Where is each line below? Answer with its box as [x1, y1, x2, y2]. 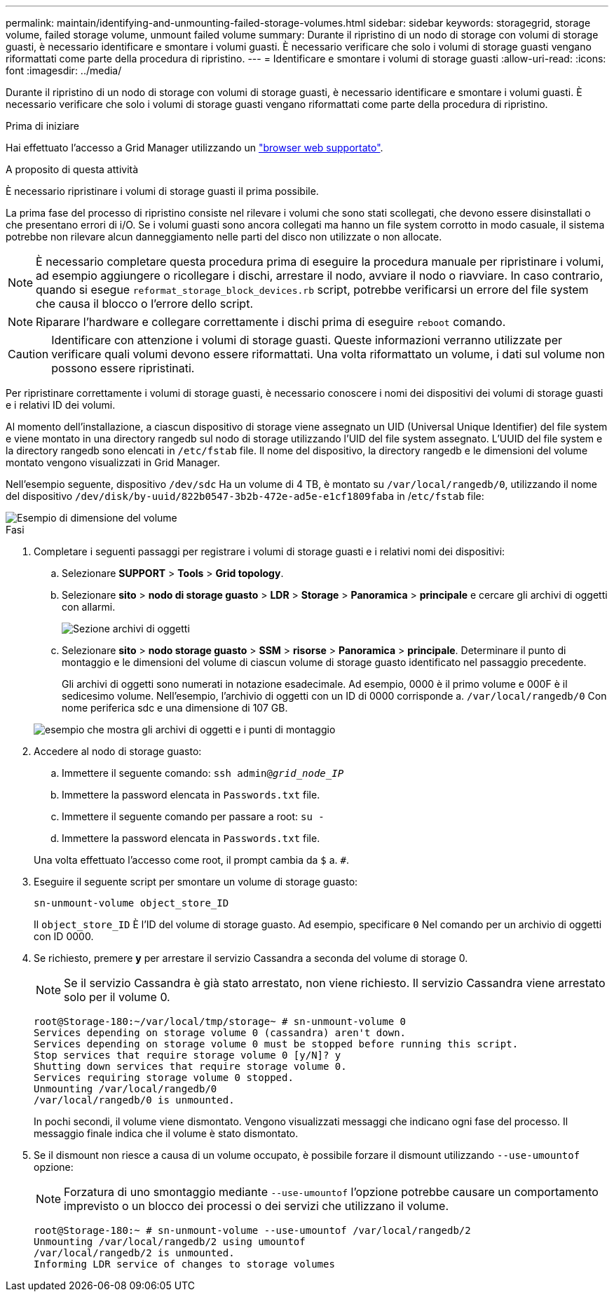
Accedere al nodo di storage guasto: [34, 745, 202, 757]
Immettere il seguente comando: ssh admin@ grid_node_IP [62, 767, 344, 779]
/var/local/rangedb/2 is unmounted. [34, 1247, 235, 1258]
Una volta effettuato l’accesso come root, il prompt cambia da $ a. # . [34, 854, 350, 866]
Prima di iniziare [6, 120, 79, 132]
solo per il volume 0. [64, 990, 170, 1004]
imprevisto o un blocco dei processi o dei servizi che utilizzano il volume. [64, 1199, 449, 1213]
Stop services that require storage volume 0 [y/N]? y [34, 1050, 341, 1061]
